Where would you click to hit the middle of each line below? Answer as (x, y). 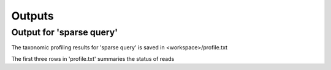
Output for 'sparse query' (65, 32)
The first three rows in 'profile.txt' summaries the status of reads (93, 58)
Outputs (33, 16)
